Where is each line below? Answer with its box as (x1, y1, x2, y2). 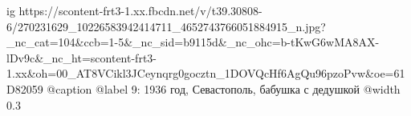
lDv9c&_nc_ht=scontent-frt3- (6, 49, 157, 66)
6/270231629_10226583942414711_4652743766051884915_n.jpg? (6, 18, 326, 34)
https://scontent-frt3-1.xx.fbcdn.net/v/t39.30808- (18, 2, 262, 18)
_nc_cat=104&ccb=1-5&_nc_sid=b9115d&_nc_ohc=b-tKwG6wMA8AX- (6, 34, 380, 50)
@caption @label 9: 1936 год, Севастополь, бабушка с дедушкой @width (47, 80, 401, 97)
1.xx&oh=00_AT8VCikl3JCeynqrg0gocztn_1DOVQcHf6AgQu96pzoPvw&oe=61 (6, 65, 405, 82)
